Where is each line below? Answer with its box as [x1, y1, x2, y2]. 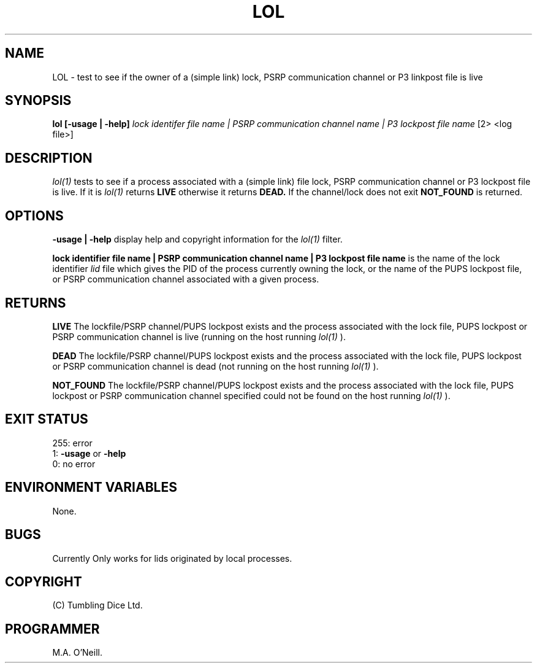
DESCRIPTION [5, 150, 93, 166]
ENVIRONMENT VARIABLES [5, 480, 177, 495]
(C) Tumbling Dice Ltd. [52, 600, 143, 611]
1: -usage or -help [52, 448, 126, 459]
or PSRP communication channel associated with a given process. [52, 274, 319, 285]
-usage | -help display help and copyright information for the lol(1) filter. [52, 234, 343, 245]
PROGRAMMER [5, 621, 100, 637]
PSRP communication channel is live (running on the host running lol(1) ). [52, 331, 346, 342]
